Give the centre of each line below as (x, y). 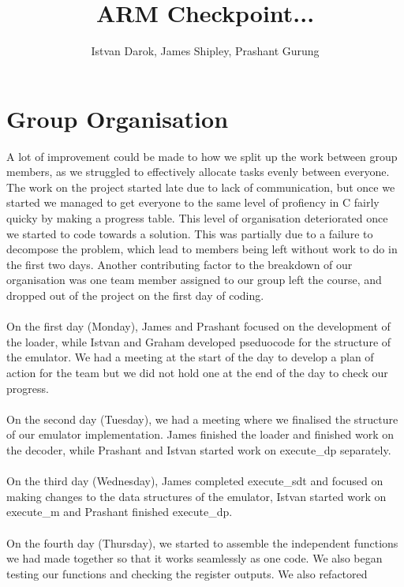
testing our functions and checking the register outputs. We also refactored (187, 573)
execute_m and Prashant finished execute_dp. (120, 512)
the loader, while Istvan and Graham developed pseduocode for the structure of (199, 341)
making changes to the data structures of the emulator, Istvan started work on (196, 496)
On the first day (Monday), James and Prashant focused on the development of (198, 326)
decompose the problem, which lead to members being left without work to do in (202, 249)
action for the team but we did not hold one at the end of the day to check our (197, 372)
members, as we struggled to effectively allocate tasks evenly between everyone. (198, 172)
